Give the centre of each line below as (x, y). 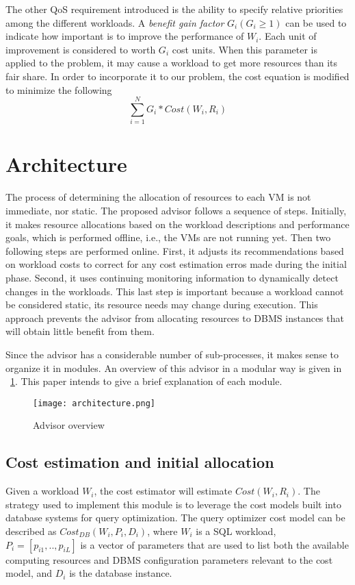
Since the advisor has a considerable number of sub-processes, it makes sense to (172, 354)
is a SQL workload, (236, 531)
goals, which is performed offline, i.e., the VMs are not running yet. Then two (168, 237)
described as (31, 531)
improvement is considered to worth (81, 49)
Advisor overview (69, 425)
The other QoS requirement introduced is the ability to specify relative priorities (174, 9)
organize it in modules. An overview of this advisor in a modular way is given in (174, 368)
